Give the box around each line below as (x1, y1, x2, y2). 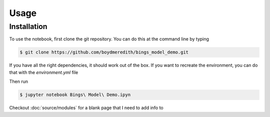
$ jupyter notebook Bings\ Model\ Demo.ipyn (19, 92, 131, 97)
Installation (9, 22, 47, 31)
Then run (9, 78, 28, 84)
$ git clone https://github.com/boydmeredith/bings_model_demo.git (19, 49, 189, 55)
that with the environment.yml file (9, 69, 78, 75)
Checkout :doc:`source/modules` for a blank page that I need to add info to (9, 105, 163, 111)
